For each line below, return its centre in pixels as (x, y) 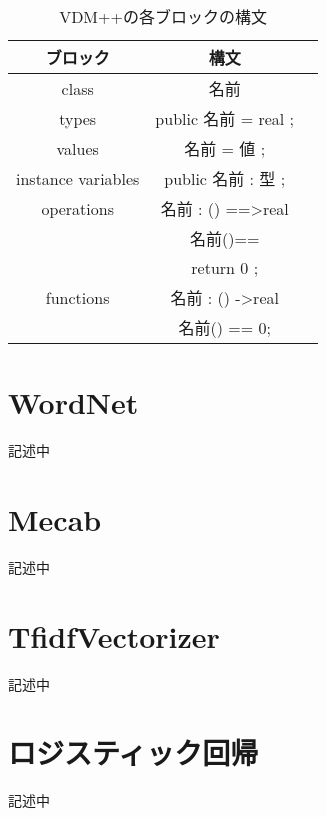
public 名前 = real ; (225, 118)
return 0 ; (225, 267)
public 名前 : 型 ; (225, 178)
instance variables (78, 178)
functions (77, 297)
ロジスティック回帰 (133, 752)
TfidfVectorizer (114, 635)
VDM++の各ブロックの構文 (163, 16)
